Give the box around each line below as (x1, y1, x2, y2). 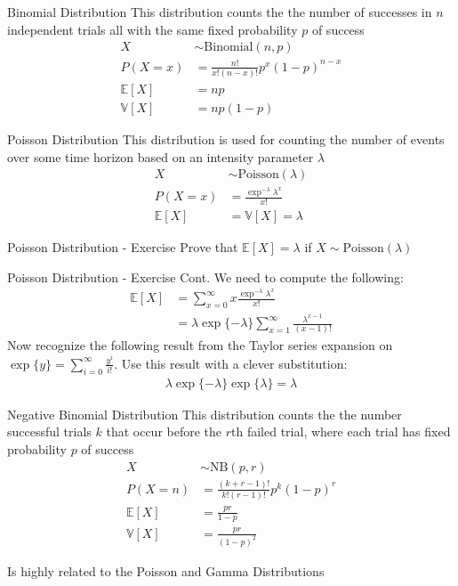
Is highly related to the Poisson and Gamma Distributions (7, 561, 325, 580)
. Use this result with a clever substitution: (114, 354, 348, 372)
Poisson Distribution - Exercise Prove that (7, 238, 238, 256)
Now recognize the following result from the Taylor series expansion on (7, 336, 393, 354)
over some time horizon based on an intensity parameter (7, 147, 314, 166)
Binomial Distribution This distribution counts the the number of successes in (7, 3, 432, 20)
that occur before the (106, 422, 222, 441)
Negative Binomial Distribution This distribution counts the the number (7, 404, 402, 423)
